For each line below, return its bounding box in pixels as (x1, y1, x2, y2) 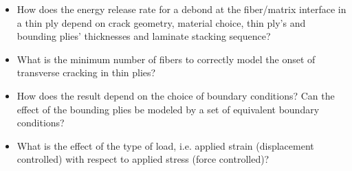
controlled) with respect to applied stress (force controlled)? (16, 152, 269, 166)
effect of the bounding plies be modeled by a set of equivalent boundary (16, 102, 320, 116)
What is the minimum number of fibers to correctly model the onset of (16, 52, 316, 66)
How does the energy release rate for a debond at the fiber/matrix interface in (16, 2, 346, 16)
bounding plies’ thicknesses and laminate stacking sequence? (16, 29, 271, 43)
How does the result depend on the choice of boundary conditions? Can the (16, 88, 335, 102)
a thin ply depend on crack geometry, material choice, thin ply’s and (16, 15, 306, 30)
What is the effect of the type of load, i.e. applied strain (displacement (16, 138, 314, 152)
